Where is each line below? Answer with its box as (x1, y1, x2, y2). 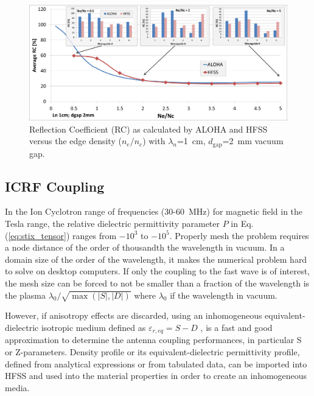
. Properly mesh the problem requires (169, 229, 309, 241)
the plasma (5, 288, 46, 301)
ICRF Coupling (5, 176, 105, 195)
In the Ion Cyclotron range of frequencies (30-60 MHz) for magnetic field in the (5, 205, 303, 218)
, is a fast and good (200, 321, 273, 333)
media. (5, 381, 30, 394)
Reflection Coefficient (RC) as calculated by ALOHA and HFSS (29, 122, 268, 135)
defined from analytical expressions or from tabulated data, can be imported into (5, 357, 307, 370)
